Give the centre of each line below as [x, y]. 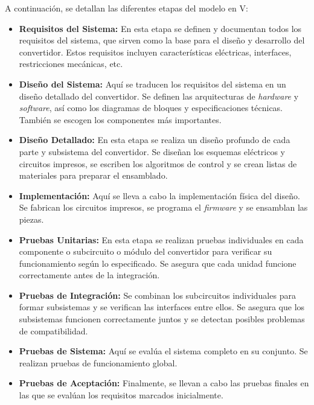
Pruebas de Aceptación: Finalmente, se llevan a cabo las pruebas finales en [164, 383]
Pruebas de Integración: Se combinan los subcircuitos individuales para [157, 295]
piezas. [31, 219]
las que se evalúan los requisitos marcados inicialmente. [121, 395]
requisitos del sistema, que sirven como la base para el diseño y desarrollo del [162, 40]
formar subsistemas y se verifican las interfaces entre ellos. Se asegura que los [162, 307]
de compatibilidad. [53, 330]
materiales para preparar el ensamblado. [93, 175]
